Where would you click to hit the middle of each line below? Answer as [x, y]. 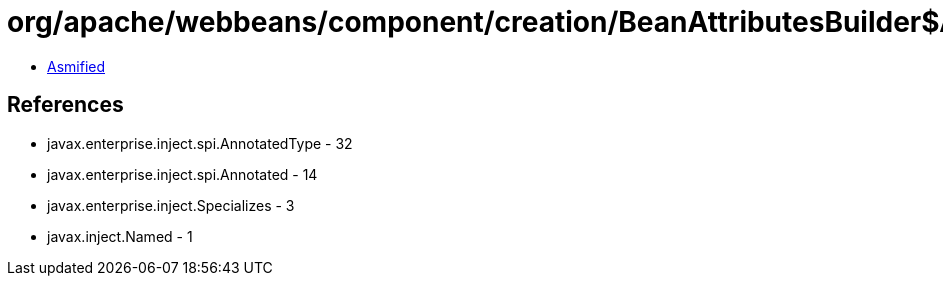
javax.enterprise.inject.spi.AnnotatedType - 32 [200, 143]
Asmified [76, 66]
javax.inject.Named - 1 [120, 236]
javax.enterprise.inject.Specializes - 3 [171, 205]
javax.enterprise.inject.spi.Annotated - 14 [182, 174]
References [65, 105]
